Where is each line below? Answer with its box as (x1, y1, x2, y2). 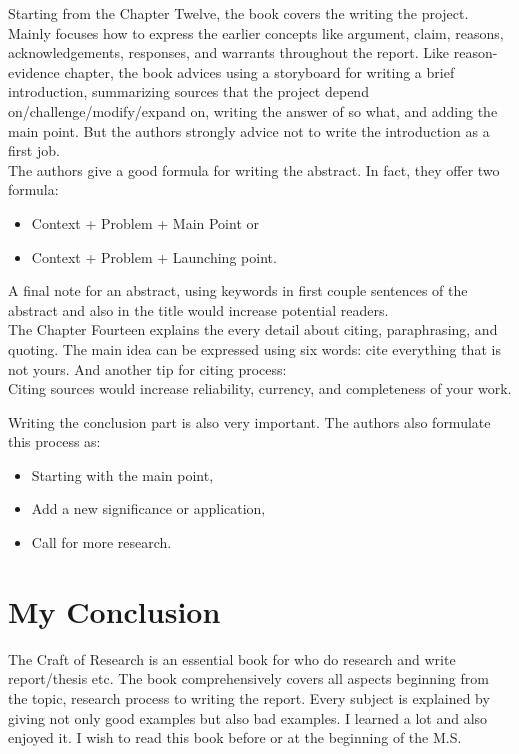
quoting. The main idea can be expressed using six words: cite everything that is (8, 338, 501, 359)
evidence (8, 61, 60, 82)
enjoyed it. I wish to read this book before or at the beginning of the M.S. (8, 727, 462, 748)
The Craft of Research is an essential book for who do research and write (8, 648, 456, 669)
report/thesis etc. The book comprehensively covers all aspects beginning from (8, 668, 489, 689)
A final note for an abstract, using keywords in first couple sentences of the (8, 280, 468, 301)
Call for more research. (31, 532, 172, 553)
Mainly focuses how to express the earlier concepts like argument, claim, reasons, (8, 22, 504, 43)
